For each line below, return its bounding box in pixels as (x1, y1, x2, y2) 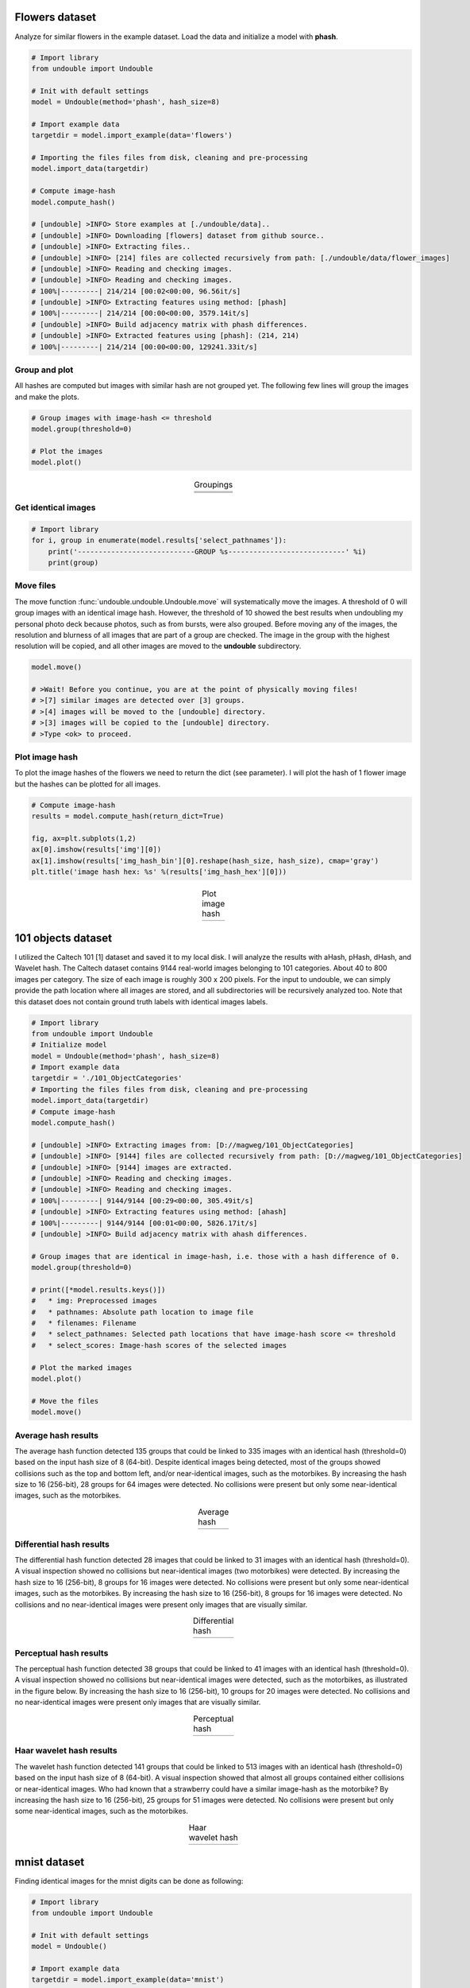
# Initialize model (31, 1040, 107, 1050)
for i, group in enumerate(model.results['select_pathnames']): (31, 536, 287, 545)
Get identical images (14, 502, 96, 513)
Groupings (193, 479, 233, 490)
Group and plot (14, 364, 74, 375)
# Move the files (31, 1396, 99, 1405)
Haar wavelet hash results (14, 1745, 118, 1757)
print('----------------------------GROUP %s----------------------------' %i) (48, 547, 367, 556)
